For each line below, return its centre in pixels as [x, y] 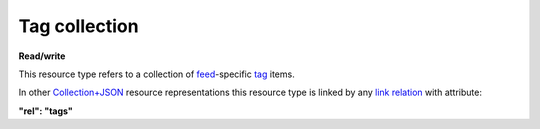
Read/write [42, 56]
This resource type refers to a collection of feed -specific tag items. [156, 74]
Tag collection [78, 26]
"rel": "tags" [46, 111]
